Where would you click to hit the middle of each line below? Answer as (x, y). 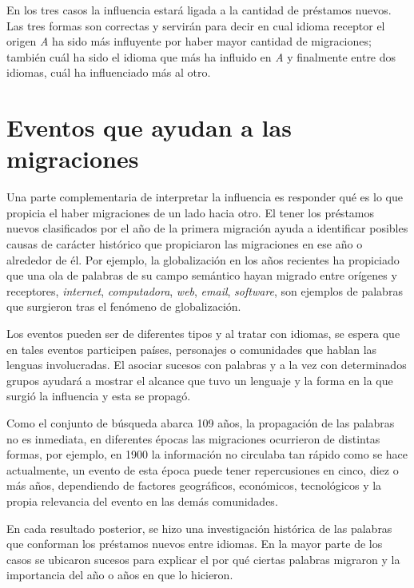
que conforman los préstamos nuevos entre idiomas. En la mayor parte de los (195, 544)
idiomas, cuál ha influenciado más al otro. (109, 72)
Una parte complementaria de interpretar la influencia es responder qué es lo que (205, 197)
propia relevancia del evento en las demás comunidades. (142, 501)
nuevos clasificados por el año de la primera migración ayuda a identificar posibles (207, 228)
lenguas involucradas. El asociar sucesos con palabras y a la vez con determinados (207, 365)
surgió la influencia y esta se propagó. (99, 396)
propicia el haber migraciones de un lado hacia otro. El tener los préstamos (191, 212)
